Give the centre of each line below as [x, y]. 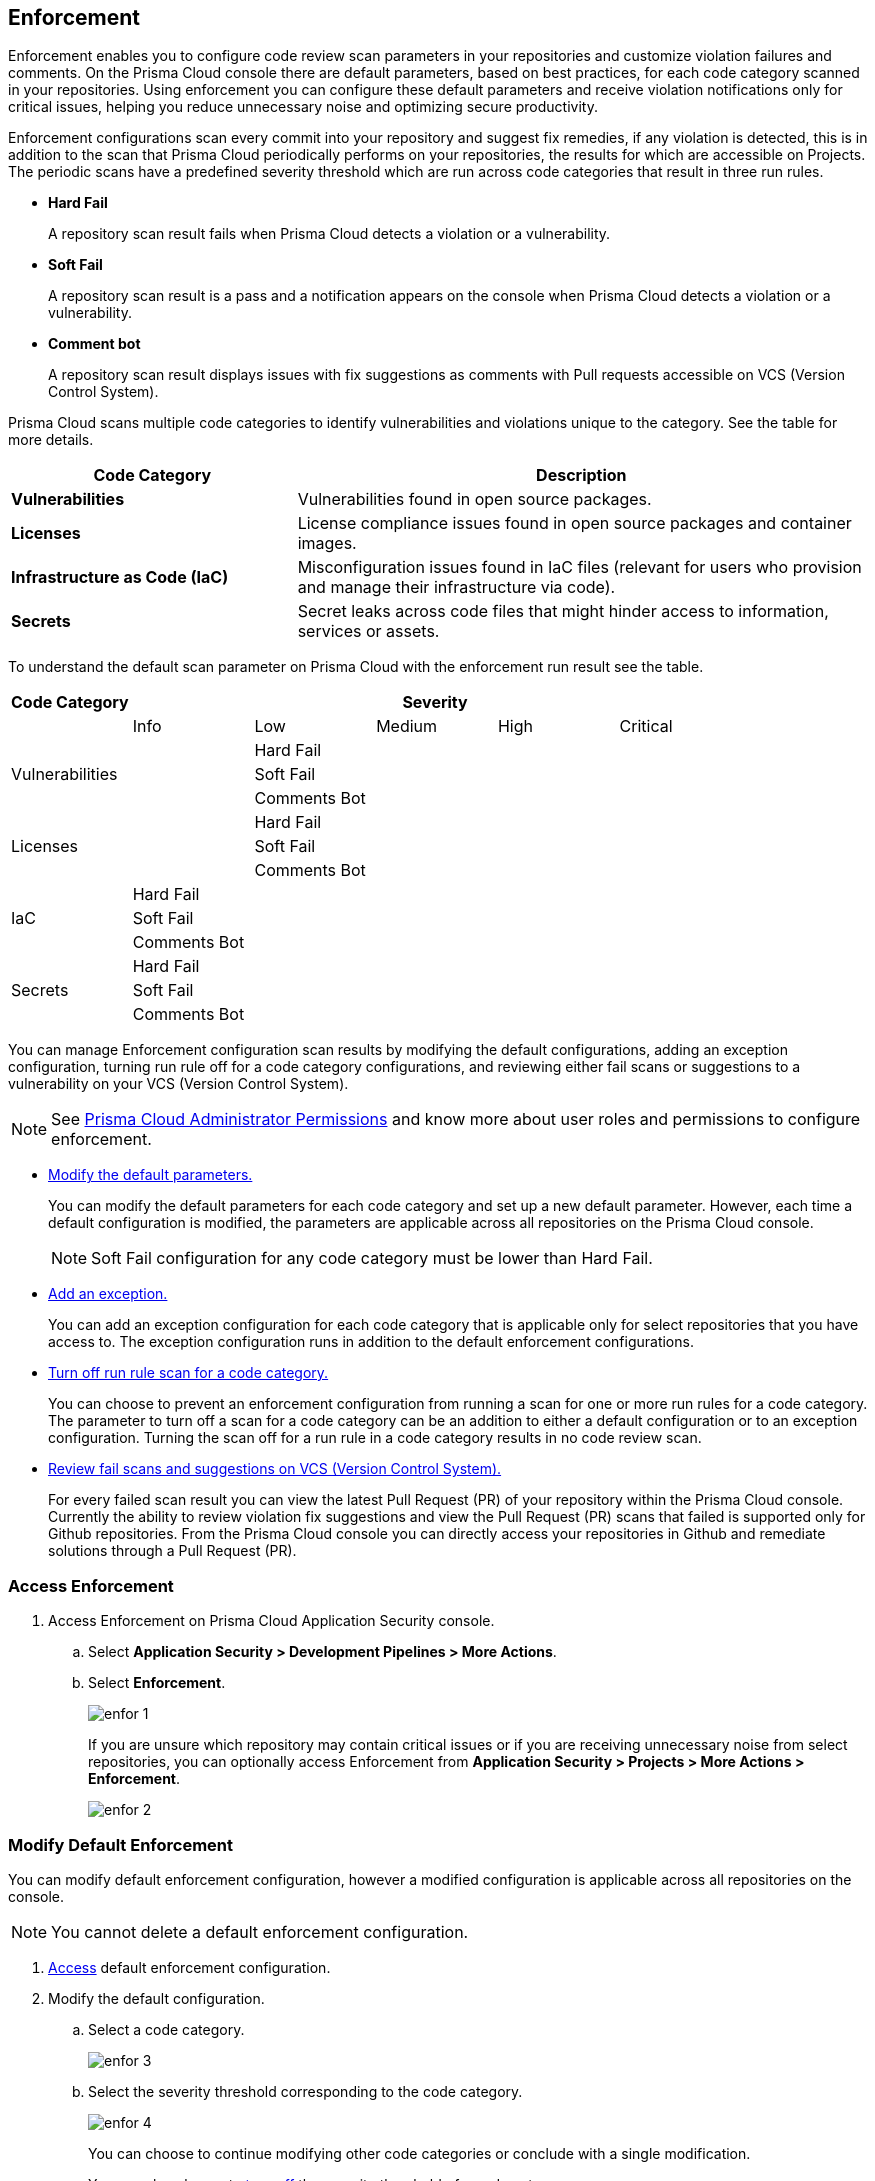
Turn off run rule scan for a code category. [188, 1373]
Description [581, 475]
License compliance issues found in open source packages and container [574, 523]
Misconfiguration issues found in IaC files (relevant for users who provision [579, 567]
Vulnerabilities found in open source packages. [474, 499]
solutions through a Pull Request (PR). [172, 1551]
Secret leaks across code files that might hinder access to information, [563, 611]
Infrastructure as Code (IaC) [120, 577]
